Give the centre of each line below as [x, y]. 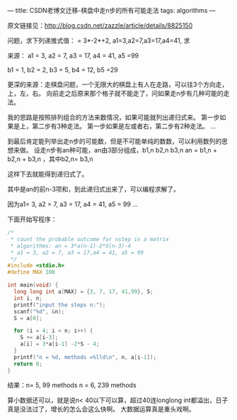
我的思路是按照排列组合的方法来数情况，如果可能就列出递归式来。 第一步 [114, 117]
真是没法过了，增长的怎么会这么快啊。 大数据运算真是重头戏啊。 [101, 409]
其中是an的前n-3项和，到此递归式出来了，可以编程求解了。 [94, 189]
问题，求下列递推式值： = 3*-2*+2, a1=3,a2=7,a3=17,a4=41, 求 [99, 40]
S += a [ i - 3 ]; [39, 338]
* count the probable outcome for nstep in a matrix [90, 239]
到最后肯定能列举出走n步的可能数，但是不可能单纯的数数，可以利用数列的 [115, 141]
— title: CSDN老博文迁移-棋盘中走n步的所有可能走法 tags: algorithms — [111, 10]
